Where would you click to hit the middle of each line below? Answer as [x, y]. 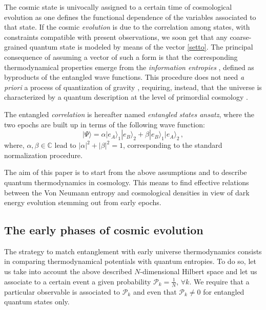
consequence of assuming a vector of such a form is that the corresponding [121, 57]
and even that [155, 291]
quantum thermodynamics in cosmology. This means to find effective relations [127, 182]
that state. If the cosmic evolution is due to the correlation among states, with [127, 27]
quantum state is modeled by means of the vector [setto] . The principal [141, 47]
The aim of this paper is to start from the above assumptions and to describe [126, 172]
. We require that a [219, 281]
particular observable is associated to [62, 291]
